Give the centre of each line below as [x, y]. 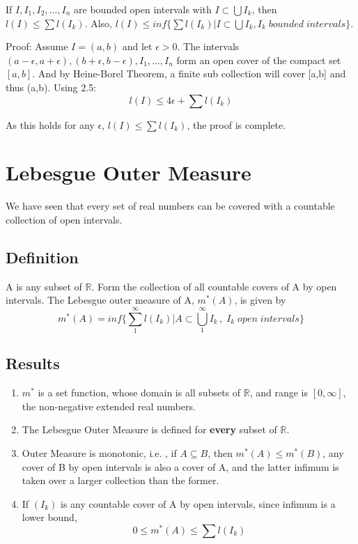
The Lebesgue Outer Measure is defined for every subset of [149, 429]
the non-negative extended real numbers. [109, 406]
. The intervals [208, 46]
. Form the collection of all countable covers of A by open [214, 286]
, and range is [279, 393]
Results [33, 363]
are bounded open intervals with [143, 9]
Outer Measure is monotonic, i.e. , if [99, 452]
